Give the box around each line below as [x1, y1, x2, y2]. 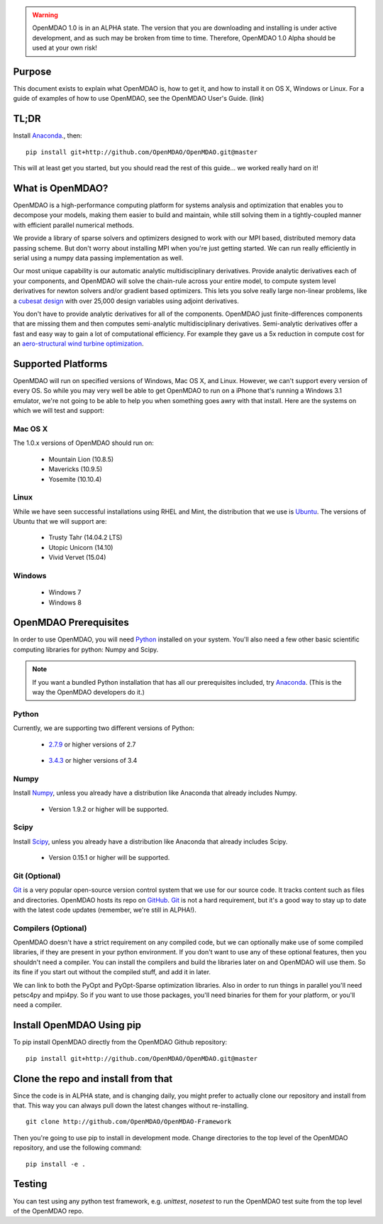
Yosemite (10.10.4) [48, 475, 102, 483]
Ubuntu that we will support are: [13, 517, 107, 526]
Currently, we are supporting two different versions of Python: [13, 724, 195, 732]
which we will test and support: [13, 407, 104, 415]
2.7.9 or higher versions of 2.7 [48, 740, 136, 749]
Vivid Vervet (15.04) [48, 553, 106, 562]
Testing [13, 1178, 48, 1190]
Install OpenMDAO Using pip [13, 1019, 142, 1032]
